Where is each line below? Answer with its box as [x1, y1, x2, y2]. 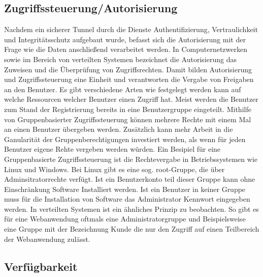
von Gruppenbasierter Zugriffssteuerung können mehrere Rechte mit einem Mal [4, 114, 251, 124]
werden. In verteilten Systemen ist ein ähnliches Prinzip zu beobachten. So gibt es [4, 203, 259, 214]
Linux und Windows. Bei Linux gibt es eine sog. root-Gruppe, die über [4, 163, 225, 174]
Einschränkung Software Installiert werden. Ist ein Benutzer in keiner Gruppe [4, 183, 246, 194]
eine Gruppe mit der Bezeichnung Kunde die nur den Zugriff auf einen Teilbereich [4, 224, 259, 234]
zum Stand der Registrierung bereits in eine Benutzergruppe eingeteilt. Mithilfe [4, 103, 251, 114]
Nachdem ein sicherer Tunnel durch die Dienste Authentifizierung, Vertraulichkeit [4, 24, 258, 35]
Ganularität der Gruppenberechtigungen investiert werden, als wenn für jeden [4, 133, 246, 144]
